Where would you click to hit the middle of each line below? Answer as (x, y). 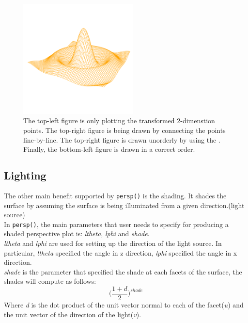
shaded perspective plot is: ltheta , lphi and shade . (77, 234)
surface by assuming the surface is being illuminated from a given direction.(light (124, 205)
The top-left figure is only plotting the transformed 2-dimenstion (119, 121)
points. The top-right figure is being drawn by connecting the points (124, 130)
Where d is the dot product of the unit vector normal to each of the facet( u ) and (124, 305)
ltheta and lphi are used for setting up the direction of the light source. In (113, 243)
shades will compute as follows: (50, 281)
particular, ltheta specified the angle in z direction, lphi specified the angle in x (121, 252)
